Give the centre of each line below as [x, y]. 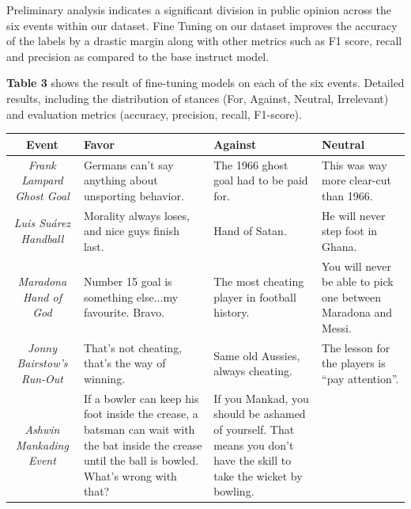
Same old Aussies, [257, 355]
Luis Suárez [42, 223]
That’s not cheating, [133, 347]
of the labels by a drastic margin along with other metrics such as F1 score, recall [204, 41]
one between [352, 296]
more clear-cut [356, 180]
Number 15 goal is [128, 281]
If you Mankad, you [261, 398]
